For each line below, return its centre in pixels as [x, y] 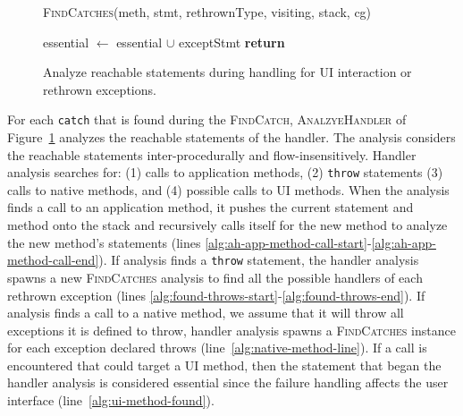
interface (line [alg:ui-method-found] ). [111, 400]
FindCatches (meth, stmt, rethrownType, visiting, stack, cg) [207, 12]
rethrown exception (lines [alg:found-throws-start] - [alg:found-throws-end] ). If [216, 295]
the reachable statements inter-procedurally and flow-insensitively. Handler [212, 154]
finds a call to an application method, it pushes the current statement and [210, 207]
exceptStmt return [231, 42]
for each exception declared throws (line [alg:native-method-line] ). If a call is [217, 348]
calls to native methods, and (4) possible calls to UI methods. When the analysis [228, 189]
